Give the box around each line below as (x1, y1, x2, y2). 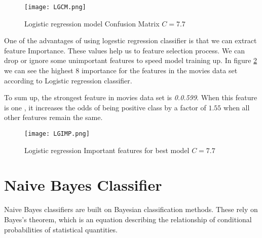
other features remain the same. (4, 112, 103, 123)
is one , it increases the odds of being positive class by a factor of (4, 102, 206, 112)
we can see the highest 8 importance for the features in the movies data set (4, 65, 238, 76)
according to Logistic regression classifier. (4, 75, 132, 85)
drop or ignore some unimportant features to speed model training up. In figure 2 (4, 55, 257, 66)
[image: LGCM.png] (24, 4, 86, 11)
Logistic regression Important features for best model (24, 144, 190, 155)
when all (223, 102, 250, 112)
